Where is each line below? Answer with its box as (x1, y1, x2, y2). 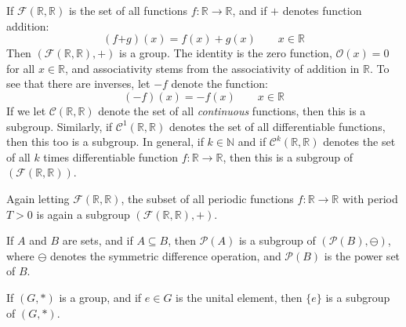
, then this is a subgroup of (223, 148, 353, 165)
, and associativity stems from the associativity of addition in (64, 60, 360, 76)
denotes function (282, 2, 362, 18)
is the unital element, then (176, 289, 303, 305)
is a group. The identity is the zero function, (119, 45, 332, 61)
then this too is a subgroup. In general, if (6, 133, 204, 150)
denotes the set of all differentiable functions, (169, 118, 386, 134)
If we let (6, 102, 46, 118)
